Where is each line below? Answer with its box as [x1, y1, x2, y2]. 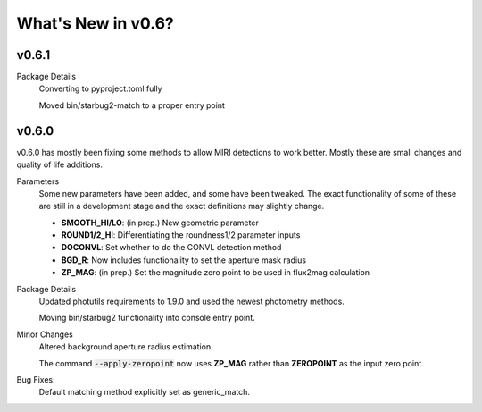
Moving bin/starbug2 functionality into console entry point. [38, 313, 255, 324]
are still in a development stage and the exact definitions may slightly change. [38, 201, 325, 212]
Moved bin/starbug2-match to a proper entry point [38, 99, 225, 111]
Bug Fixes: [16, 374, 55, 384]
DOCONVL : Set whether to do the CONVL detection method [61, 242, 282, 253]
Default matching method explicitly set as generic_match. [38, 387, 250, 398]
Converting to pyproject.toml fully [38, 83, 162, 94]
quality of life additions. [16, 159, 103, 170]
